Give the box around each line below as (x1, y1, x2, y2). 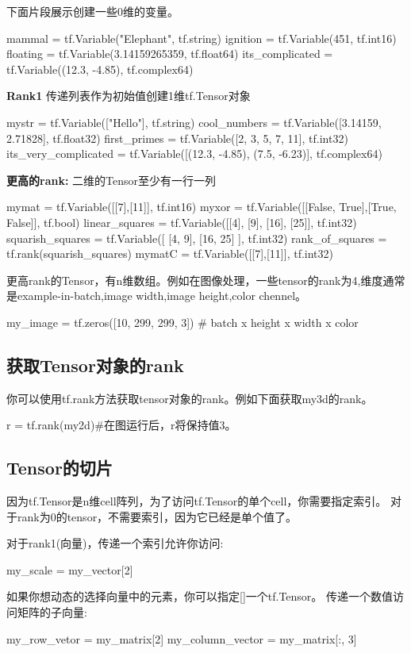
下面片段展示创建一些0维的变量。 (6, 3, 179, 19)
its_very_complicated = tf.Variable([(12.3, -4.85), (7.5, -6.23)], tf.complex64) (6, 145, 382, 162)
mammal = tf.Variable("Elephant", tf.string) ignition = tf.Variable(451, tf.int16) (6, 29, 397, 46)
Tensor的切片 (6, 455, 113, 480)
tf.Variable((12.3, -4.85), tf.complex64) (6, 60, 194, 77)
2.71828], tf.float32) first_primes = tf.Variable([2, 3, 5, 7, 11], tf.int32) (6, 129, 348, 146)
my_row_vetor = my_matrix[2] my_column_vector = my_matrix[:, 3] (6, 630, 357, 647)
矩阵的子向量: (17, 604, 87, 620)
